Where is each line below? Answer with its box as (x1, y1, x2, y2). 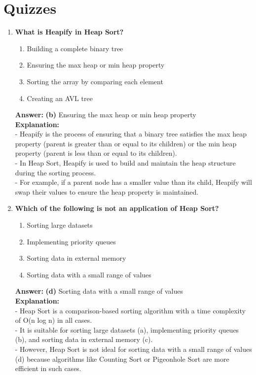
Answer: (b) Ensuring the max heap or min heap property (15, 109, 196, 120)
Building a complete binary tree (27, 43, 123, 53)
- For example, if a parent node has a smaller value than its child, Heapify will (15, 177, 252, 187)
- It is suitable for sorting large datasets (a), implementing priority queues (15, 324, 239, 335)
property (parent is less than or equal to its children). (15, 148, 177, 158)
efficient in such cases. (15, 363, 81, 374)
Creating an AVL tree (27, 93, 93, 103)
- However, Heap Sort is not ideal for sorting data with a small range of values (15, 343, 252, 354)
